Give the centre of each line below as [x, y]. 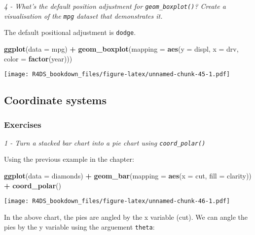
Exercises [23, 124]
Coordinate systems [55, 100]
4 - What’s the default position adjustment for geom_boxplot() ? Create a [115, 6]
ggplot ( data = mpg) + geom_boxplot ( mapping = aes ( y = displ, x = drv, [121, 48]
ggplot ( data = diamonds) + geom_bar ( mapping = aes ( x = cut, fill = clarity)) [128, 176]
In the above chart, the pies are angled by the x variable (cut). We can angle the [126, 217]
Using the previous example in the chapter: [69, 159]
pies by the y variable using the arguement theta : [79, 226]
